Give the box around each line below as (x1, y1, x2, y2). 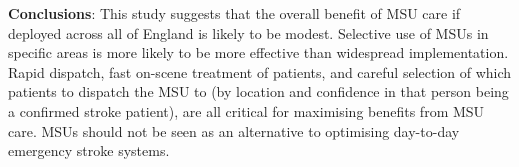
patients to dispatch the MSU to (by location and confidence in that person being (8, 81, 509, 102)
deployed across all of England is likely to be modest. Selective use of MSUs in (8, 22, 489, 43)
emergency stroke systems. (8, 140, 170, 161)
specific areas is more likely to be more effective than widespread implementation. (8, 42, 509, 63)
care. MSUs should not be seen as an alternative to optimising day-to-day (8, 120, 460, 141)
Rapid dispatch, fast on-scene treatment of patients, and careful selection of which (8, 61, 512, 82)
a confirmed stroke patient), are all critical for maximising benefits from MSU (8, 100, 485, 121)
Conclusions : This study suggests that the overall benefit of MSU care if (8, 3, 461, 23)
